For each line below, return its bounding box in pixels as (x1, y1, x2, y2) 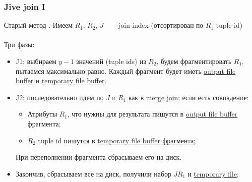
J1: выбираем (15, 56, 57, 66)
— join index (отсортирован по (109, 20, 203, 30)
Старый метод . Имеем (4, 20, 73, 30)
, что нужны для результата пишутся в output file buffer (67, 109, 238, 119)
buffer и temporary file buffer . (15, 75, 107, 86)
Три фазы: (4, 39, 35, 50)
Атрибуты (27, 109, 57, 119)
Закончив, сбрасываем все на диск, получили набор (15, 168, 172, 179)
